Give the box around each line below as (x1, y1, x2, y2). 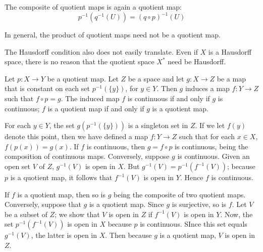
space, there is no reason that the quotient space (5, 56, 154, 67)
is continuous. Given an (177, 151, 250, 161)
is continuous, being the (175, 141, 248, 151)
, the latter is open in (31, 230, 97, 240)
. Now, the (220, 208, 253, 219)
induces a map (185, 83, 230, 94)
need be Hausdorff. (168, 56, 226, 67)
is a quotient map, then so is (17, 189, 106, 199)
